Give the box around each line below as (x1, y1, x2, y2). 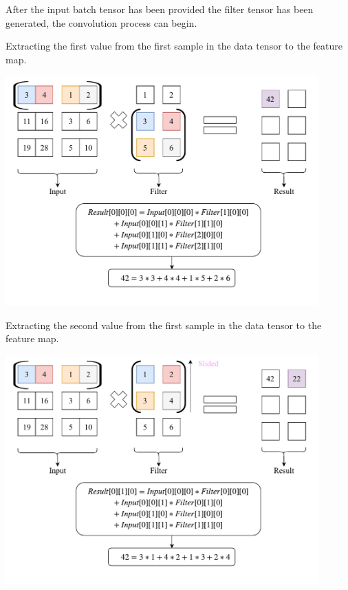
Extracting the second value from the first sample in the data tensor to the (6, 317, 322, 332)
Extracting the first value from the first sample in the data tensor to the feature (6, 39, 342, 53)
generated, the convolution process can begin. (6, 15, 197, 30)
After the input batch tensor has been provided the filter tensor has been (6, 2, 314, 16)
